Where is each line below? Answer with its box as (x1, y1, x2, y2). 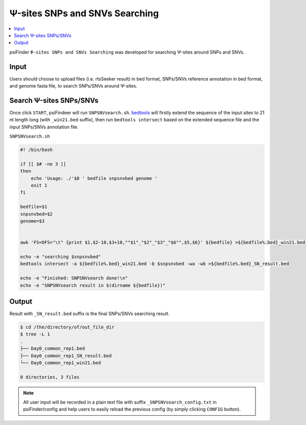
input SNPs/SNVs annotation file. (9, 124, 79, 130)
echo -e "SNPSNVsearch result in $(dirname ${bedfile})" (20, 282, 166, 288)
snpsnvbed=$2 (20, 211, 53, 217)
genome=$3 (20, 218, 45, 224)
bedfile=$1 (20, 204, 47, 210)
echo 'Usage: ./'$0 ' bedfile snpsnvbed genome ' (31, 175, 158, 181)
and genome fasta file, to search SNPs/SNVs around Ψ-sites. (9, 83, 138, 89)
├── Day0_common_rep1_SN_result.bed (20, 353, 112, 359)
